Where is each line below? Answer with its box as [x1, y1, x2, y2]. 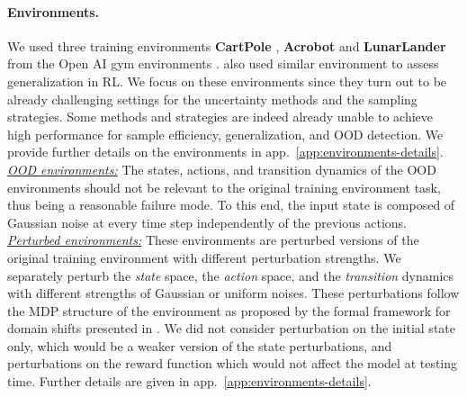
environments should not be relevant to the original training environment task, [7, 177, 441, 196]
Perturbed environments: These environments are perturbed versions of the [7, 230, 419, 249]
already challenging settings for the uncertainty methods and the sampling [7, 89, 418, 108]
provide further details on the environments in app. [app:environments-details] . [7, 142, 444, 161]
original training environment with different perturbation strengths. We [7, 248, 401, 266]
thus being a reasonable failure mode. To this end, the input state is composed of [7, 195, 455, 214]
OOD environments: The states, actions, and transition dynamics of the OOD [7, 159, 436, 178]
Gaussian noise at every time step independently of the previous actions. [7, 212, 407, 231]
